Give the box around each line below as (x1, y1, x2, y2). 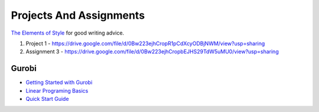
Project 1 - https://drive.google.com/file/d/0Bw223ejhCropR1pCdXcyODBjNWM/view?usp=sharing (25, 40, 265, 47)
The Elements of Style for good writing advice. (11, 29, 124, 36)
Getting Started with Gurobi (25, 79, 93, 86)
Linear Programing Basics (25, 87, 89, 94)
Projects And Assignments (11, 9, 145, 22)
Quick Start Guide (25, 96, 69, 103)
